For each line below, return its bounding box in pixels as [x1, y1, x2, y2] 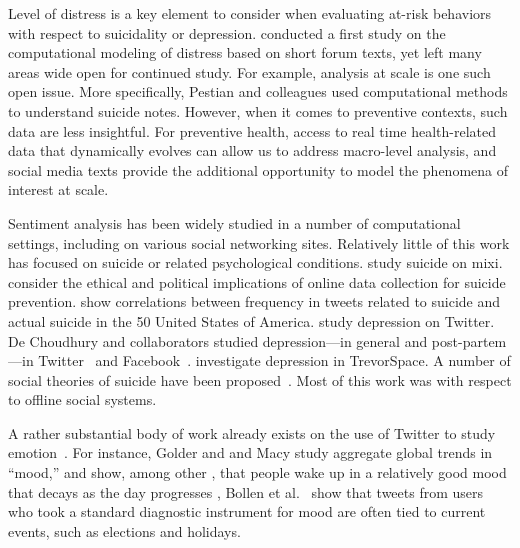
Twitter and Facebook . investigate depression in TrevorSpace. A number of [38, 350, 511, 371]
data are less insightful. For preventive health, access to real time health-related [8, 120, 497, 141]
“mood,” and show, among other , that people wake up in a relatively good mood [8, 462, 507, 483]
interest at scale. [8, 179, 109, 200]
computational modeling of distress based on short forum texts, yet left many [8, 42, 482, 63]
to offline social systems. [8, 389, 157, 410]
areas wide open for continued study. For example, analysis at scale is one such [8, 61, 491, 82]
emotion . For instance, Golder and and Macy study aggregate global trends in [8, 442, 493, 463]
